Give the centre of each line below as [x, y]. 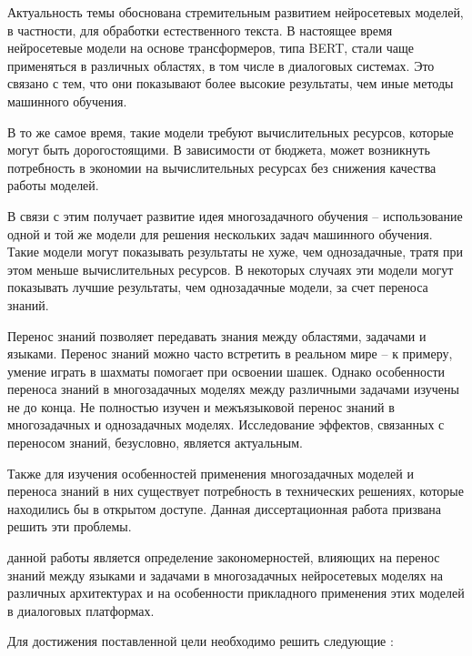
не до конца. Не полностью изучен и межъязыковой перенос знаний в [201, 406]
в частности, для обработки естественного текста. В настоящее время [200, 30]
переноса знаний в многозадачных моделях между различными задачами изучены [233, 389]
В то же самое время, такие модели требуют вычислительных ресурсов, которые [231, 131]
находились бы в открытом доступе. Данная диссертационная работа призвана [225, 508]
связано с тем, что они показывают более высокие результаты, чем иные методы [231, 83]
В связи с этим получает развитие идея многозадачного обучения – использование [235, 215]
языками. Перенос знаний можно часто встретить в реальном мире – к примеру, [230, 353]
